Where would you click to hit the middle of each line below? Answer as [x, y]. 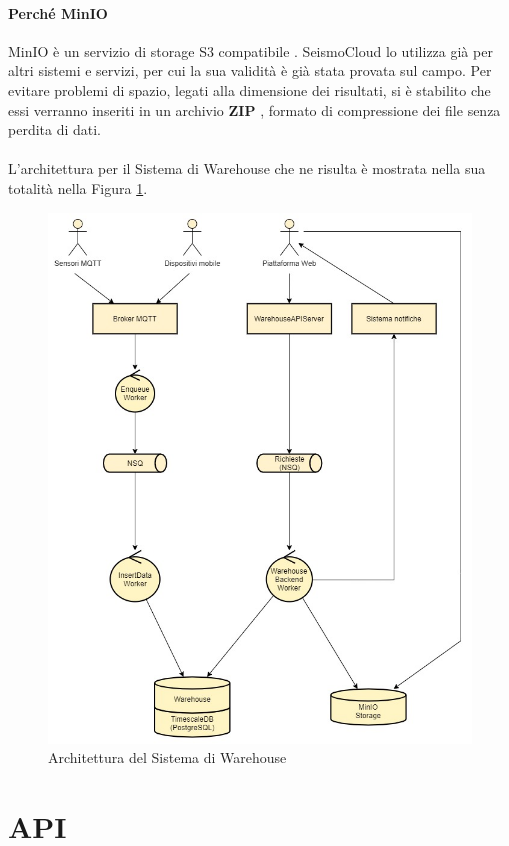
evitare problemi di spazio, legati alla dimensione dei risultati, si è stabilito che [249, 89]
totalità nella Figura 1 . [78, 187]
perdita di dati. [55, 129]
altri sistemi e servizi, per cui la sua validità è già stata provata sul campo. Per [250, 70]
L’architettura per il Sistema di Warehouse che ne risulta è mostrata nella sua [247, 168]
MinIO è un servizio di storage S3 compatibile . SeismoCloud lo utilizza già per [250, 50]
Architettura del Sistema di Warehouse [167, 757]
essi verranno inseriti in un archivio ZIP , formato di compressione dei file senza [254, 109]
